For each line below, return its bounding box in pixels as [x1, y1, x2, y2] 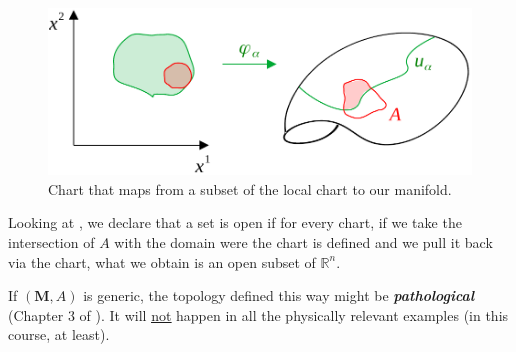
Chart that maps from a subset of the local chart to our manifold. [48, 178, 452, 199]
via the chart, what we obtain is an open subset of [8, 251, 316, 272]
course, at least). [8, 324, 110, 345]
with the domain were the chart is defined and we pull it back [114, 231, 493, 252]
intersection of [8, 231, 95, 252]
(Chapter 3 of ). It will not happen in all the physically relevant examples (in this [8, 304, 509, 325]
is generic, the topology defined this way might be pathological [83, 285, 475, 306]
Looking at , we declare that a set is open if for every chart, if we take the [8, 212, 462, 233]
